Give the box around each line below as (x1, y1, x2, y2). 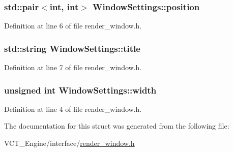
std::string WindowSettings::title (4, 42, 140, 54)
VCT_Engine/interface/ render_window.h (4, 138, 135, 148)
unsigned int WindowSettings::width (4, 83, 157, 96)
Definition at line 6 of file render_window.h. (4, 20, 142, 31)
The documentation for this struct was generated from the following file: (4, 120, 229, 131)
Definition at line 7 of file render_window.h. (4, 62, 142, 73)
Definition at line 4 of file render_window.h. (4, 103, 142, 114)
